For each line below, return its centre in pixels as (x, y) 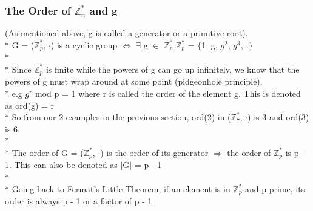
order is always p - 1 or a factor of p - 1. (80, 200)
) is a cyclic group (84, 44)
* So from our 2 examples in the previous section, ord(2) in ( (118, 117)
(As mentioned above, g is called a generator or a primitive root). (126, 33)
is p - (295, 152)
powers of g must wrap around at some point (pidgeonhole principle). (134, 81)
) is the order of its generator (154, 152)
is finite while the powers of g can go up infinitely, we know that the (173, 69)
